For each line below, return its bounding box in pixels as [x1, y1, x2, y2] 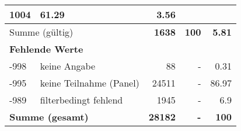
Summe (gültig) [9, 25, 74, 39]
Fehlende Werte [9, 42, 83, 56]
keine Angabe [40, 59, 96, 73]
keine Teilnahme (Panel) [40, 76, 139, 89]
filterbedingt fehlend [40, 93, 123, 106]
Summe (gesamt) [9, 110, 89, 123]
